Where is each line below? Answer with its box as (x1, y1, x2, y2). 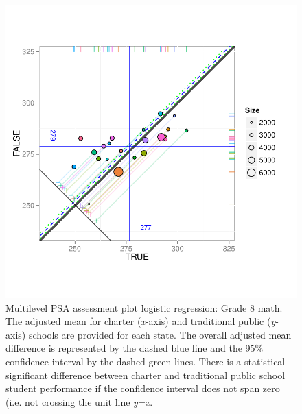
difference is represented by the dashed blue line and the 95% (5, 341, 264, 355)
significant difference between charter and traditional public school (5, 367, 286, 382)
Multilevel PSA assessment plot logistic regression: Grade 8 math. (5, 300, 283, 315)
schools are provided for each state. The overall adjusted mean (28, 327, 292, 341)
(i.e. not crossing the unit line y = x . (5, 394, 153, 409)
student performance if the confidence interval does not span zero (5, 381, 280, 395)
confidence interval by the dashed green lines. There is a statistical (5, 354, 286, 369)
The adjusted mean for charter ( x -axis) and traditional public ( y (5, 314, 276, 328)
